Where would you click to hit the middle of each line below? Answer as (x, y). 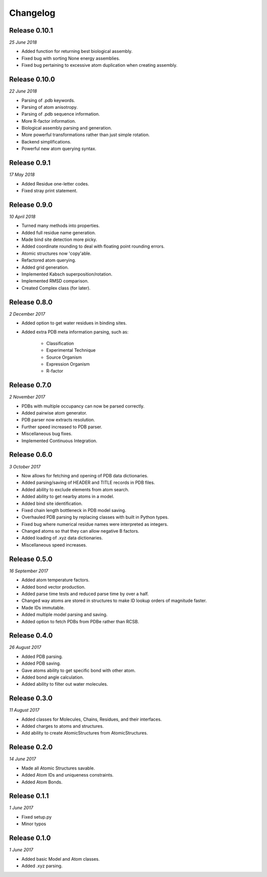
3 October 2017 (25, 466)
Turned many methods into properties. (61, 226)
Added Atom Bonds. (42, 782)
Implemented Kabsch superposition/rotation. (67, 274)
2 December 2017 (27, 314)
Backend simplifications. (46, 141)
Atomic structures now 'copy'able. (56, 253)
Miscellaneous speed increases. (54, 545)
